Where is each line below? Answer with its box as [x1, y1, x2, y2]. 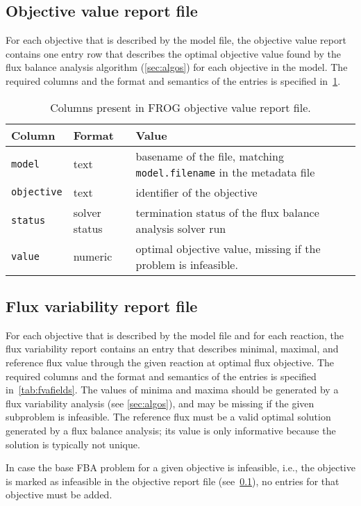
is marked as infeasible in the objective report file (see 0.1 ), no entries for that [6, 473, 339, 488]
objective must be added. [6, 487, 112, 502]
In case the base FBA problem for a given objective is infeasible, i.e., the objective [6, 460, 355, 475]
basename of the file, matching [135, 147, 284, 164]
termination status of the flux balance [135, 204, 319, 220]
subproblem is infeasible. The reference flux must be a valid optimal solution [6, 409, 331, 424]
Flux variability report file [6, 295, 198, 316]
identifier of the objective [135, 183, 258, 200]
